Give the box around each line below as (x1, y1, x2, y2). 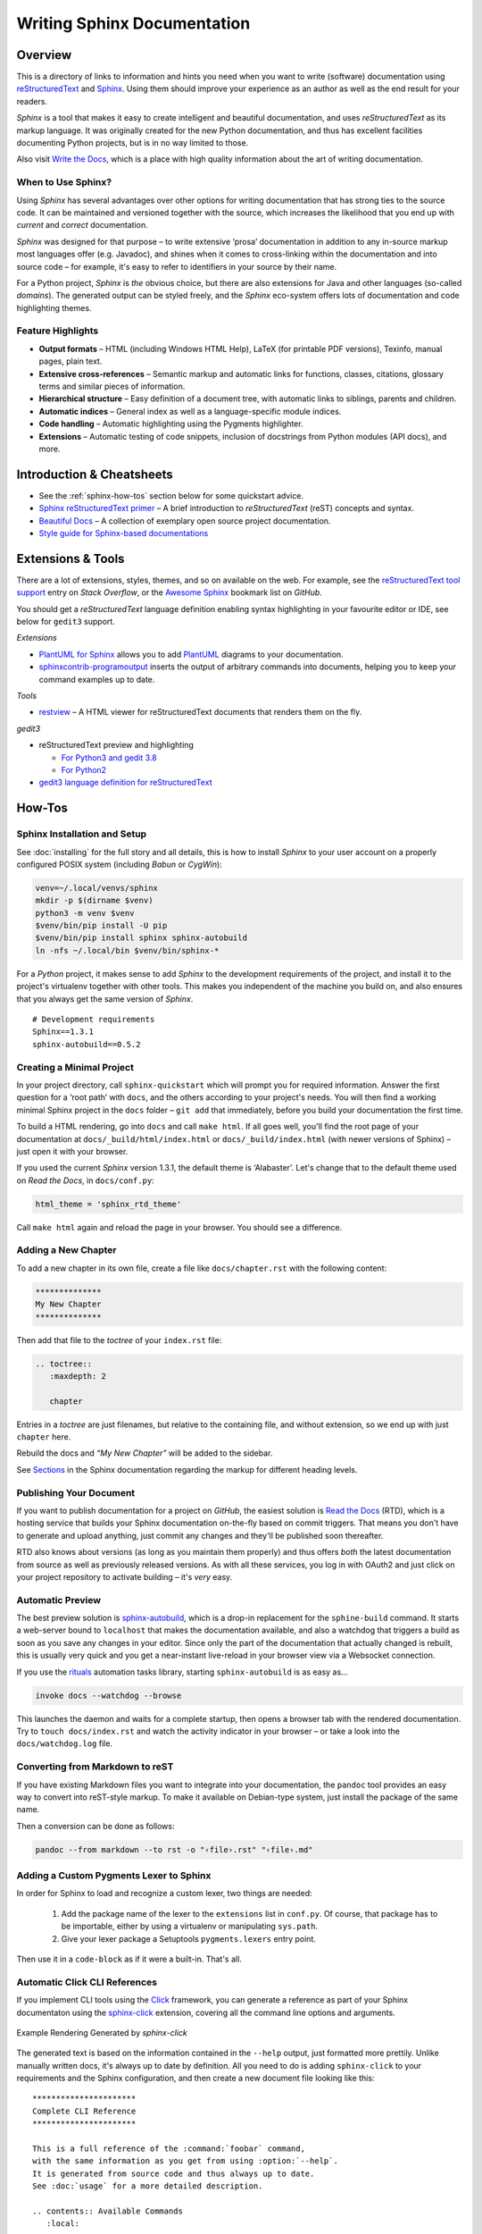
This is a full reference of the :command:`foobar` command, (32, 2144, 305, 2154)
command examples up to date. (38, 674, 155, 684)
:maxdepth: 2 (49, 1371, 107, 1381)
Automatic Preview (16, 1593, 102, 1606)
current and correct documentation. (16, 220, 149, 231)
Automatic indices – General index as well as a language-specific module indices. (38, 406, 342, 416)
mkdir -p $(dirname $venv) (35, 895, 154, 906)
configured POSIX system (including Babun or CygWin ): (16, 859, 222, 869)
